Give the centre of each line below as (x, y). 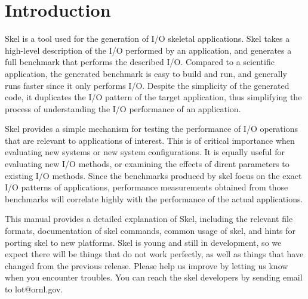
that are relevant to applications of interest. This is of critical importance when (150, 140)
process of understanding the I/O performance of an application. (123, 108)
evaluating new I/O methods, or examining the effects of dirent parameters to (147, 164)
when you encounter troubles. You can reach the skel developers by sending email (154, 277)
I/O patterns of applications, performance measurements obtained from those (147, 187)
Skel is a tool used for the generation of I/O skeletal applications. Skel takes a (147, 38)
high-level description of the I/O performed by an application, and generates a (148, 50)
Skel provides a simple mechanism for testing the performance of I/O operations (151, 129)
